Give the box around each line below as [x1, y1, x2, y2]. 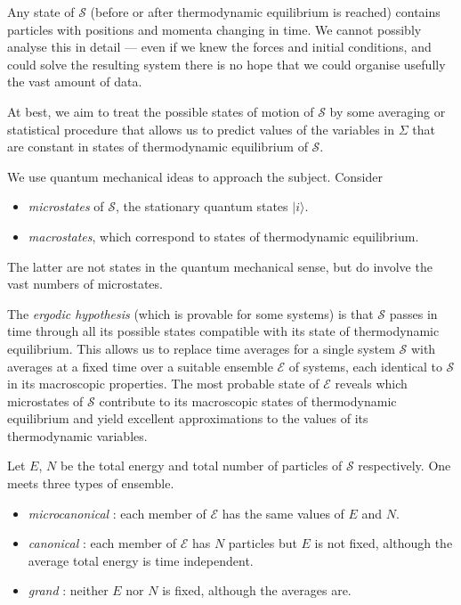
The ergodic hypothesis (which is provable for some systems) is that [7, 304, 374, 323]
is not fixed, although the [314, 534, 453, 552]
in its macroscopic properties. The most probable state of [7, 374, 319, 393]
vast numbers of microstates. [7, 274, 163, 293]
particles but [228, 534, 297, 552]
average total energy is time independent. [28, 551, 254, 569]
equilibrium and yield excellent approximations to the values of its [7, 409, 368, 428]
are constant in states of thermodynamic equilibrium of [7, 137, 308, 156]
